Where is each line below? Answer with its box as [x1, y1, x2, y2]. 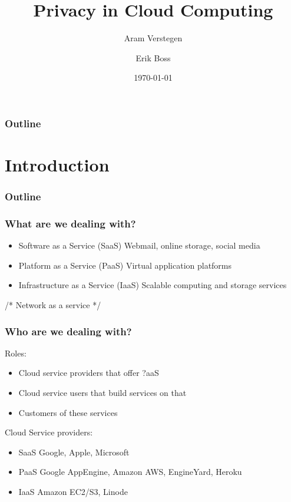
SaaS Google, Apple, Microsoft [18, 445, 130, 458]
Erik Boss [135, 51, 171, 64]
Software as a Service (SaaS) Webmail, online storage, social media [18, 239, 260, 252]
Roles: [5, 346, 27, 359]
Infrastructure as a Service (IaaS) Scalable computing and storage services [18, 279, 287, 291]
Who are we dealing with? [5, 323, 132, 338]
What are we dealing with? [5, 216, 136, 230]
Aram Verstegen [124, 32, 183, 44]
